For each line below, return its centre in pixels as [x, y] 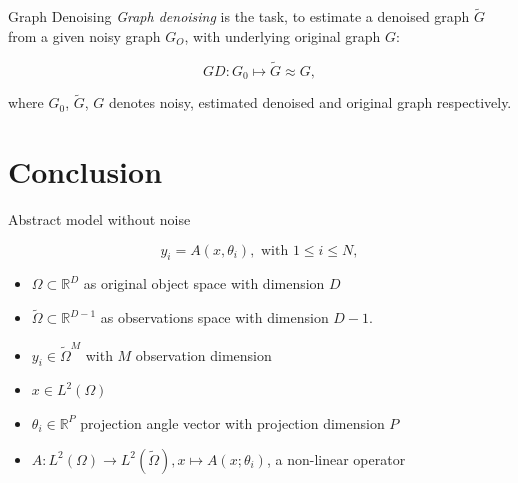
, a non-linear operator [336, 458]
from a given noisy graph [84, 35]
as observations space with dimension [214, 317]
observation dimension [203, 354]
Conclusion [85, 171]
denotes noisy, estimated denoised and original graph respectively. [310, 102]
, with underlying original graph [282, 35]
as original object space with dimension [204, 283]
